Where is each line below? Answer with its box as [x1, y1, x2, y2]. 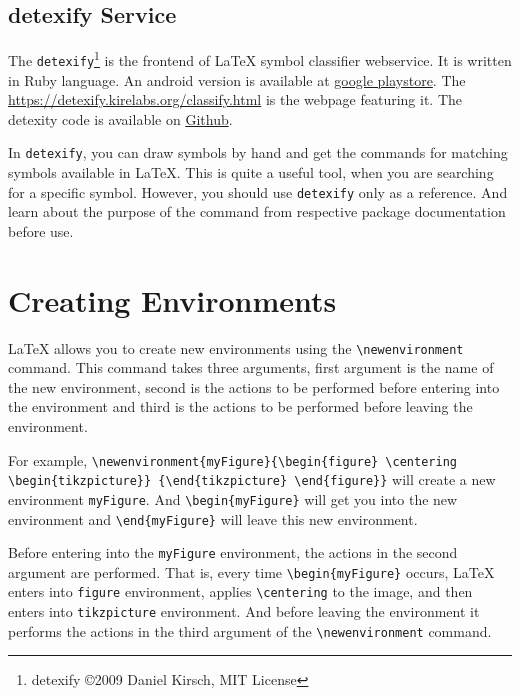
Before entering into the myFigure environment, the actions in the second [8, 542, 458, 563]
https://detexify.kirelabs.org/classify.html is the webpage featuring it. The [8, 89, 462, 110]
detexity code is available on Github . [8, 108, 233, 129]
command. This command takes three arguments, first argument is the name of [8, 357, 494, 378]
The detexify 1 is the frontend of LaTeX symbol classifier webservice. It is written [8, 47, 512, 70]
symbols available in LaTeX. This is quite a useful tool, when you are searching [8, 161, 494, 182]
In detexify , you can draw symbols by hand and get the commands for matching [8, 142, 508, 163]
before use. [8, 220, 74, 241]
